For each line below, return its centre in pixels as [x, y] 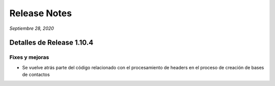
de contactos [36, 75]
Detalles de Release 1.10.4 [51, 43]
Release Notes [41, 13]
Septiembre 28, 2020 [32, 28]
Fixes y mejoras [29, 57]
